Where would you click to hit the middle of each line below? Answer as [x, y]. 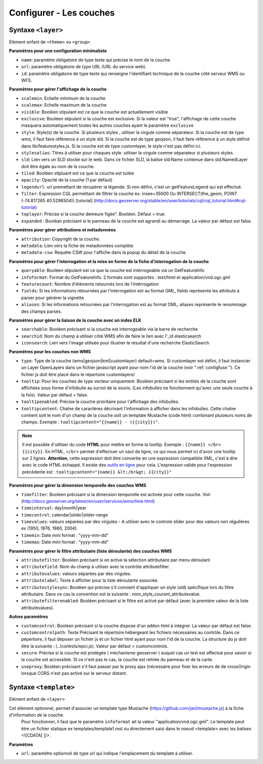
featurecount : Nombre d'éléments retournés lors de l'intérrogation [90, 284]
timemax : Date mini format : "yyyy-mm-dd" [65, 542]
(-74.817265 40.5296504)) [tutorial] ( [58, 200]
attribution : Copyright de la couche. [61, 239]
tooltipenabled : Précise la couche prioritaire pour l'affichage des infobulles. [100, 401]
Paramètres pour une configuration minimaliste [58, 51]
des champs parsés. [42, 311]
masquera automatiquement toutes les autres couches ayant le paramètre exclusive [107, 125]
